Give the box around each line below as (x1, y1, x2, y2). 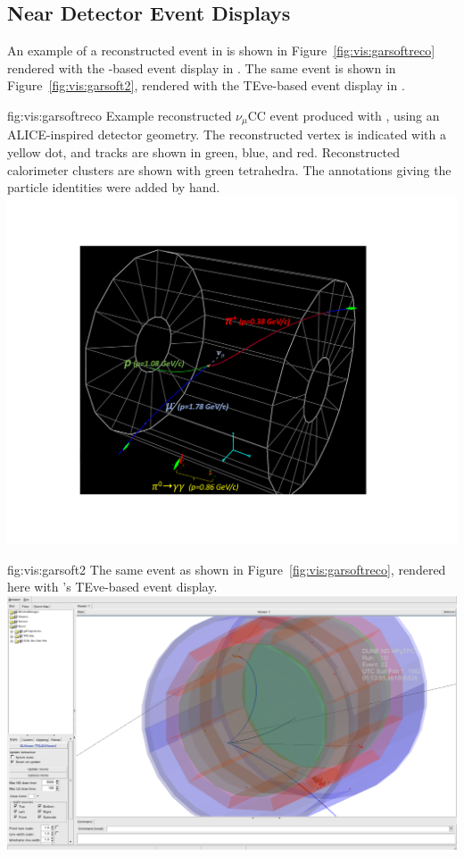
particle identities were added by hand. (7, 178, 220, 197)
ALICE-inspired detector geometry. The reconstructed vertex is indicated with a (7, 125, 446, 144)
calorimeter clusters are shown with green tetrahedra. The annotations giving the (7, 160, 452, 179)
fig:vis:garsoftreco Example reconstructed (7, 105, 232, 124)
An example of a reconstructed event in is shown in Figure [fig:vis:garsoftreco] (7, 41, 435, 60)
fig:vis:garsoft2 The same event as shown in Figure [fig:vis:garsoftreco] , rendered (7, 559, 446, 578)
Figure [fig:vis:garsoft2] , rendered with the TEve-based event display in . (7, 76, 405, 95)
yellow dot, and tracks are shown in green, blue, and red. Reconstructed (7, 143, 401, 162)
